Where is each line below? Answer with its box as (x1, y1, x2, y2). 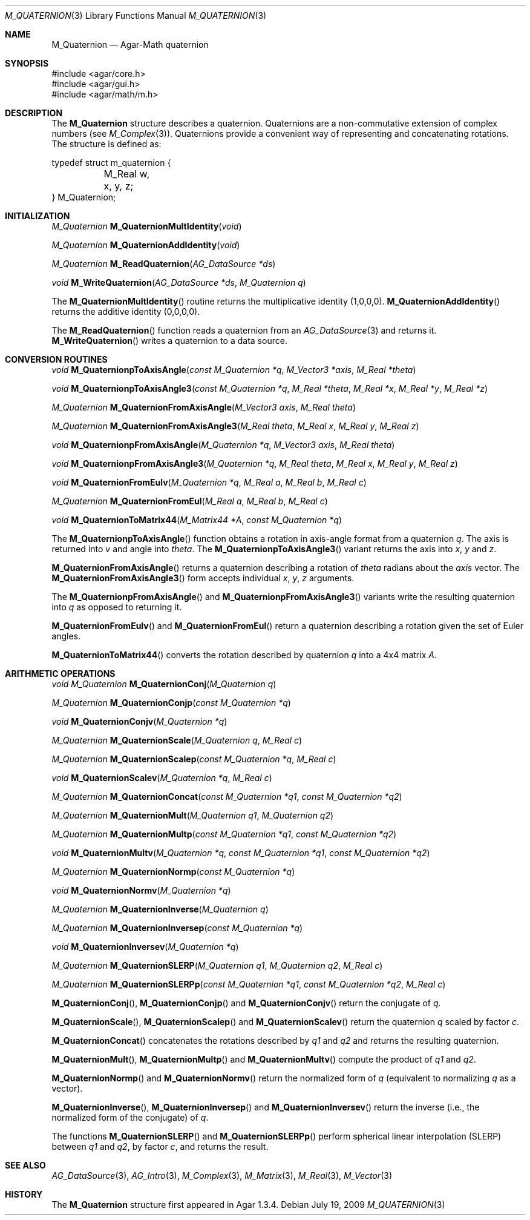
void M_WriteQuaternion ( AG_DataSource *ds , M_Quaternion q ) (51, 277, 306, 288)
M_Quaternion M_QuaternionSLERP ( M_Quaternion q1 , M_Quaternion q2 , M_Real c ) (51, 960, 383, 971)
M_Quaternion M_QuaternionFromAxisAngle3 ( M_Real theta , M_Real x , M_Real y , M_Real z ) (51, 421, 419, 431)
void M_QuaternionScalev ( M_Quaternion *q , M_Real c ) (51, 773, 272, 783)
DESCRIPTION (5, 108, 63, 118)
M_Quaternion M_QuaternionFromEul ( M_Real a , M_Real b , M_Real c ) (51, 496, 328, 506)
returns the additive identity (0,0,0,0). (51, 306, 200, 317)
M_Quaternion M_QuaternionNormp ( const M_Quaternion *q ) (51, 866, 295, 877)
